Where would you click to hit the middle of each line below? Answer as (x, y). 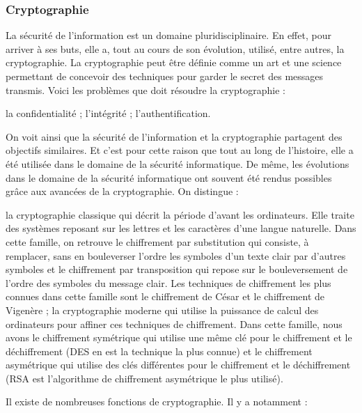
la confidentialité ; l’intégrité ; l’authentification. (108, 113)
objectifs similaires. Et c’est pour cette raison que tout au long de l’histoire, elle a (180, 150)
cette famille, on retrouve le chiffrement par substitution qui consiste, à (157, 241)
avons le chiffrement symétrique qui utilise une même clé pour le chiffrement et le (179, 337)
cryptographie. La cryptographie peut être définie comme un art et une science (174, 62)
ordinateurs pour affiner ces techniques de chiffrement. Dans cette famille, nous (174, 324)
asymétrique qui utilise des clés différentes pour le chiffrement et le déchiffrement (178, 365)
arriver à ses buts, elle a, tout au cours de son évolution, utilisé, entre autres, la (175, 48)
